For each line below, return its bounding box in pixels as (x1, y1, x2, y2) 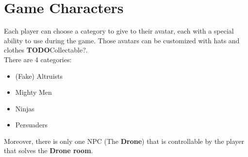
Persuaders (15, 120, 48, 130)
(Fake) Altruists (15, 70, 63, 81)
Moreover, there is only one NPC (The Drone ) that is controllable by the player (4, 136, 244, 146)
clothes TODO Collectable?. (4, 45, 88, 55)
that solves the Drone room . (4, 145, 93, 156)
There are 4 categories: (4, 54, 72, 64)
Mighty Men (15, 87, 52, 97)
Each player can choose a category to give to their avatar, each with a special (4, 26, 234, 36)
